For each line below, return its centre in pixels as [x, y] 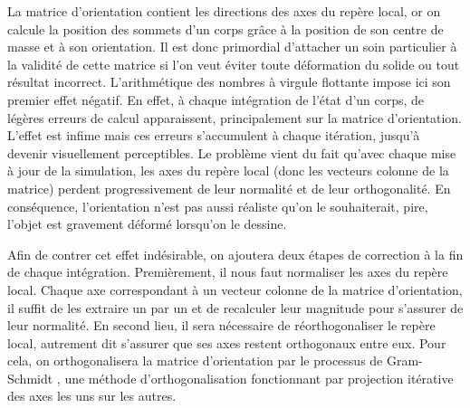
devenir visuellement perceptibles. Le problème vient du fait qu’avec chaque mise [232, 152]
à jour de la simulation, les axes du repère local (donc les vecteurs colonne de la [228, 171]
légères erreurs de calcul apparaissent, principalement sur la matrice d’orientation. [235, 117]
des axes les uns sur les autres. [92, 396]
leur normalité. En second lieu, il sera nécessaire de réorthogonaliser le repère [221, 325]
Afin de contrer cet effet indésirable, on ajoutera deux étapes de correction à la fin [235, 254]
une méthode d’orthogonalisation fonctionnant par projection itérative [259, 378]
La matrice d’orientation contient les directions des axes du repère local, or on [224, 11]
